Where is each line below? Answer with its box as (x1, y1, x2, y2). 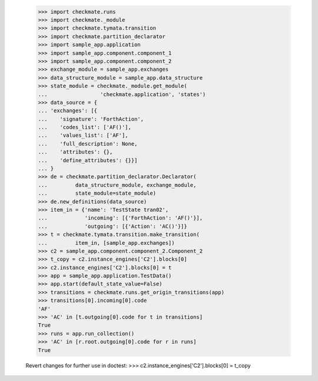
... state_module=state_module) (38, 190, 156, 197)
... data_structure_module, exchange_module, (38, 182, 197, 188)
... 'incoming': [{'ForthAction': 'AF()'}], (38, 215, 203, 221)
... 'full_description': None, (38, 140, 138, 147)
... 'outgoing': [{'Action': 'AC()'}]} (38, 223, 188, 229)
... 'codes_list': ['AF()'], (38, 124, 132, 131)
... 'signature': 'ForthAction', (38, 116, 144, 122)
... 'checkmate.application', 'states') (38, 91, 206, 97)
